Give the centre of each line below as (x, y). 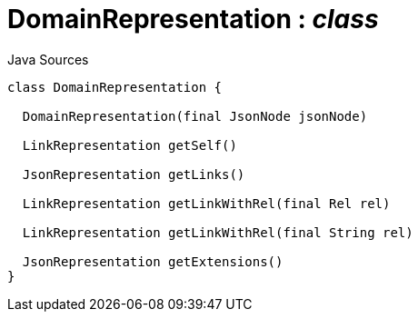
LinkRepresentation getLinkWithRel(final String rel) (218, 232)
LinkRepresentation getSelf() (129, 145)
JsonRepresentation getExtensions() (153, 261)
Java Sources (48, 59)
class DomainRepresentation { (115, 87)
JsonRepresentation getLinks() (134, 174)
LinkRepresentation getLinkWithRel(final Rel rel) (206, 203)
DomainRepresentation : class (193, 19)
